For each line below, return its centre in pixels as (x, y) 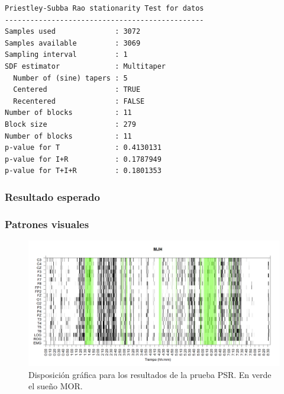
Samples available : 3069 (73, 43)
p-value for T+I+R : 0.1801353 (83, 171)
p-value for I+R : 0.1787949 (83, 159)
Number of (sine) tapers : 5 (70, 78)
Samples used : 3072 (73, 32)
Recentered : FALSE (79, 101)
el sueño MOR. (56, 386)
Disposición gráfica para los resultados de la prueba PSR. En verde (150, 374)
